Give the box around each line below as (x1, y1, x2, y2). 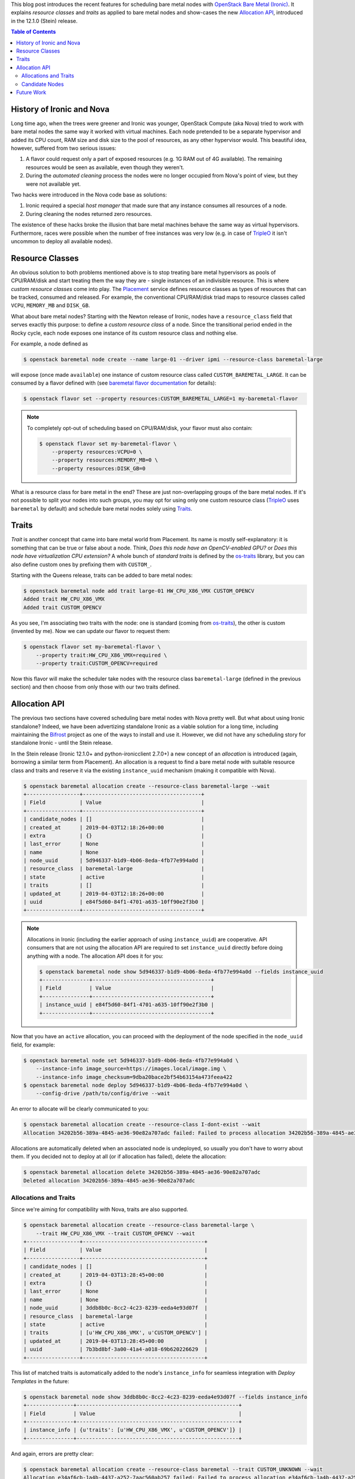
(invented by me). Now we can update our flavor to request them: (11, 628, 171, 635)
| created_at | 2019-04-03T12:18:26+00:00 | (23, 824, 205, 831)
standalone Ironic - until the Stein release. (11, 739, 113, 747)
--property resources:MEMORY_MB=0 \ (51, 457, 158, 464)
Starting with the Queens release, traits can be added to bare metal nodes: (11, 571, 193, 579)
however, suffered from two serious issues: (11, 144, 117, 151)
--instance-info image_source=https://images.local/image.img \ (35, 1065, 227, 1072)
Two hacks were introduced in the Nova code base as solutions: (11, 191, 167, 198)
